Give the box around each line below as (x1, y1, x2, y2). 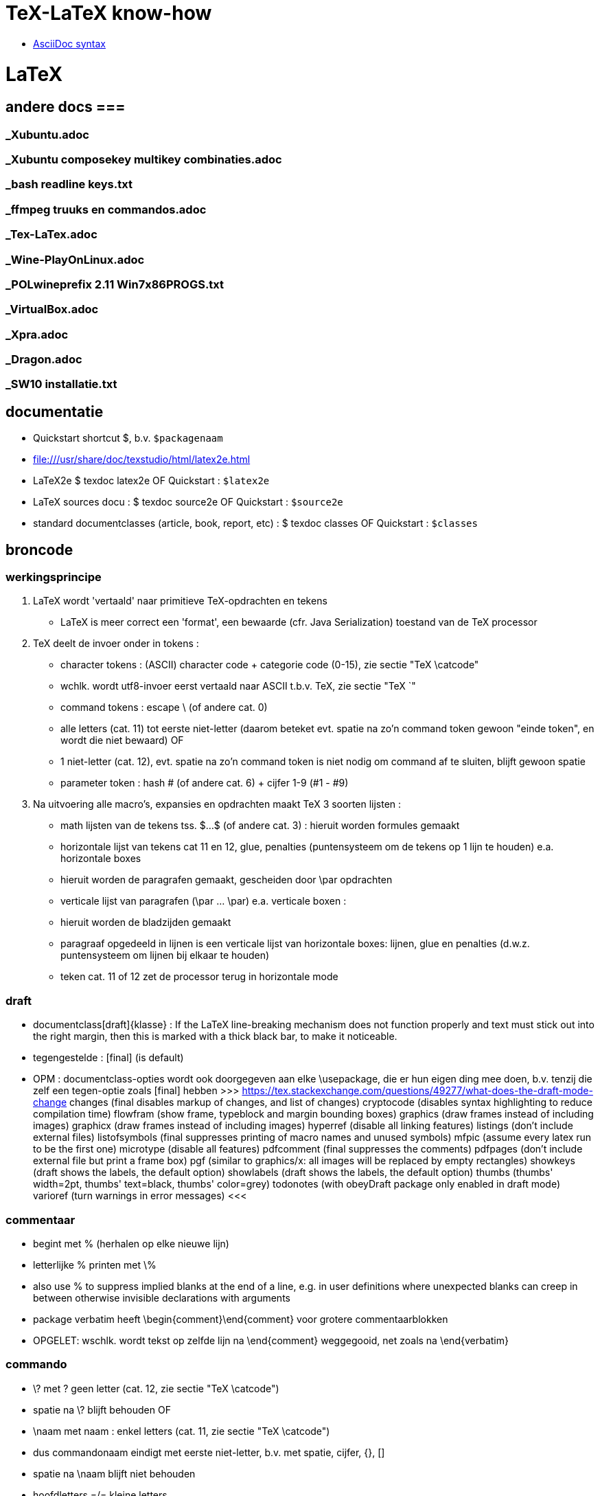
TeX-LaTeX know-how (5, 1, 212, 25)
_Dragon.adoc (5, 352, 82, 367)
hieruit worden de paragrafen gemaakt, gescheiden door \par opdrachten (60, 874, 393, 886)
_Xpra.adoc (5, 327, 69, 341)
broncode (5, 541, 73, 558)
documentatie (5, 403, 104, 420)
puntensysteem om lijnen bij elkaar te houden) (60, 949, 270, 962)
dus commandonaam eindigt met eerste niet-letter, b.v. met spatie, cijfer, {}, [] (33, 1446, 385, 1458)
